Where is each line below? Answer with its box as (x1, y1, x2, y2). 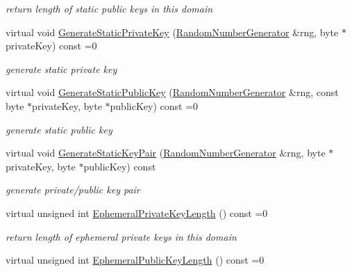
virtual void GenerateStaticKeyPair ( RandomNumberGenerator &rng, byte (6, 145, 326, 160)
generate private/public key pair (6, 182, 140, 197)
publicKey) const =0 (110, 98, 199, 113)
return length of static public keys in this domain (6, 1, 213, 15)
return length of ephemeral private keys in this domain (6, 229, 237, 243)
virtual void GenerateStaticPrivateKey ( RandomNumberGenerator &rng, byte (6, 24, 339, 39)
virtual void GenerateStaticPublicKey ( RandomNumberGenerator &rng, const (6, 85, 339, 99)
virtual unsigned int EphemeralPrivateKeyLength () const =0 (6, 205, 268, 220)
